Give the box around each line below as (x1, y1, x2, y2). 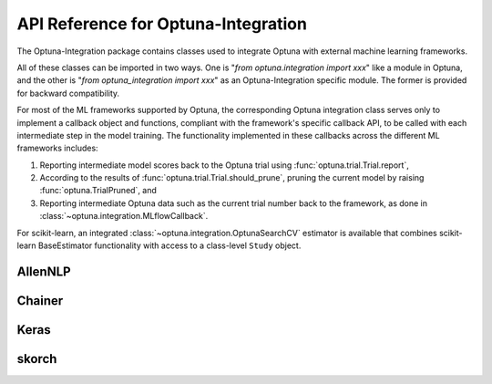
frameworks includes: (16, 142, 99, 154)
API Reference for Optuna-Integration (16, 14, 307, 34)
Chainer (16, 293, 64, 308)
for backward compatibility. (16, 88, 120, 99)
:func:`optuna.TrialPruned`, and (39, 185, 157, 196)
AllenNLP (16, 264, 72, 279)
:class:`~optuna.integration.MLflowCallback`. (39, 211, 209, 222)
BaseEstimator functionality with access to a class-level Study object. (37, 240, 302, 251)
